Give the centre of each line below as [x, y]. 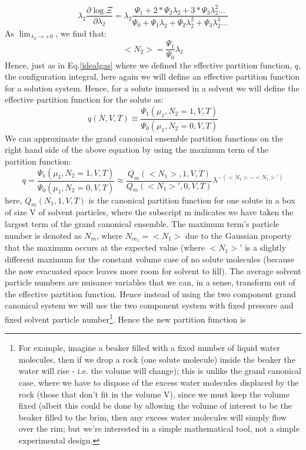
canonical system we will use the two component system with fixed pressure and [149, 305]
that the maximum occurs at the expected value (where [105, 247]
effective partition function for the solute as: [84, 99]
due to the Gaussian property [239, 235]
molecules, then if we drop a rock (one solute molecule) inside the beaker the [157, 359]
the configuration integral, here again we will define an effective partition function [152, 76]
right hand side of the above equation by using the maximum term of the [137, 150]
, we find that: [81, 33]
